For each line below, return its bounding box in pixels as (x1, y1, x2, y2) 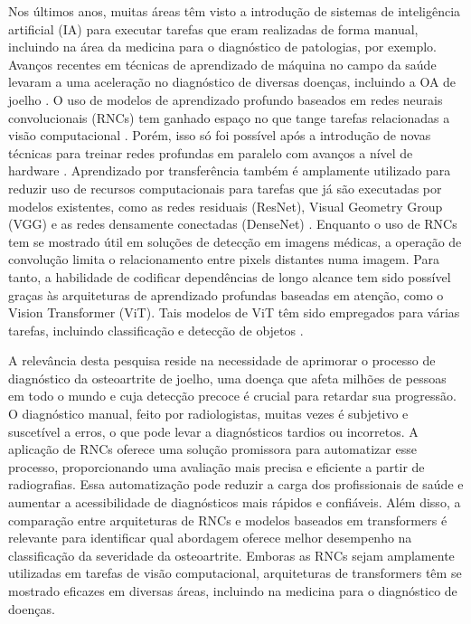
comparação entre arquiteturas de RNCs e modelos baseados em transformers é (8, 510, 447, 529)
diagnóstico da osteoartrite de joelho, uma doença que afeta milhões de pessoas (8, 368, 447, 387)
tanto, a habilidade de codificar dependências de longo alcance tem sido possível (8, 267, 451, 286)
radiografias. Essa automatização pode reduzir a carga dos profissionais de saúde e (8, 475, 464, 494)
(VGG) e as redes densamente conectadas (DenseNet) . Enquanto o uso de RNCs (8, 214, 457, 233)
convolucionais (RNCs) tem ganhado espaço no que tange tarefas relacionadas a (8, 108, 450, 127)
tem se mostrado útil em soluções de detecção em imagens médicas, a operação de (8, 232, 462, 251)
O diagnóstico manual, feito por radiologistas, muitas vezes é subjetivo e (8, 404, 409, 423)
